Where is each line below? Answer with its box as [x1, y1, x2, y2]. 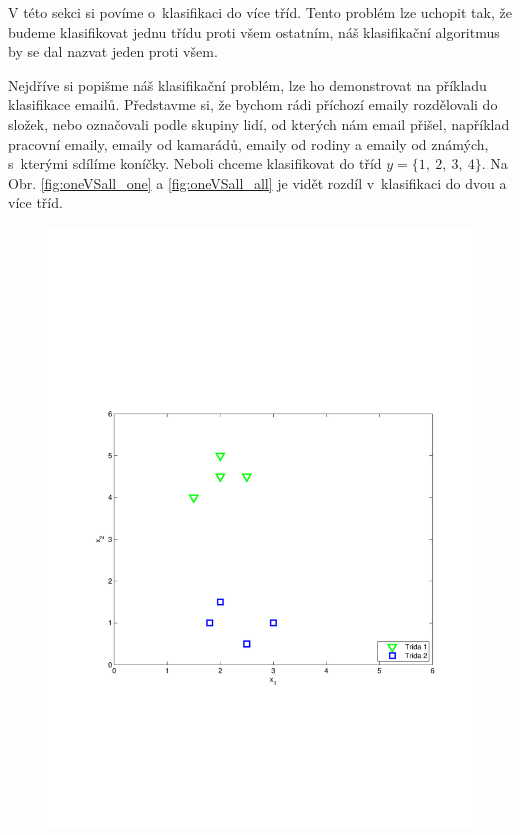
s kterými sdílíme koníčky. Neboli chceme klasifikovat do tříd [8, 153, 382, 174]
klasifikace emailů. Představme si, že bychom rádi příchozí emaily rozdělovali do [8, 94, 498, 115]
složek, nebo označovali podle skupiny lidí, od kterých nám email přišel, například [8, 113, 510, 134]
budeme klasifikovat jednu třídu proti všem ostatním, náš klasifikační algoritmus [8, 21, 500, 42]
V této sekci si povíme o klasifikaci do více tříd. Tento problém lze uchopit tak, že [8, 2, 512, 22]
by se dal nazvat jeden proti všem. [8, 41, 218, 62]
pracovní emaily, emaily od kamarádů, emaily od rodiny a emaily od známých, [8, 133, 489, 154]
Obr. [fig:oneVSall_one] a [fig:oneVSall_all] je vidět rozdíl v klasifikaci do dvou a [8, 172, 507, 193]
